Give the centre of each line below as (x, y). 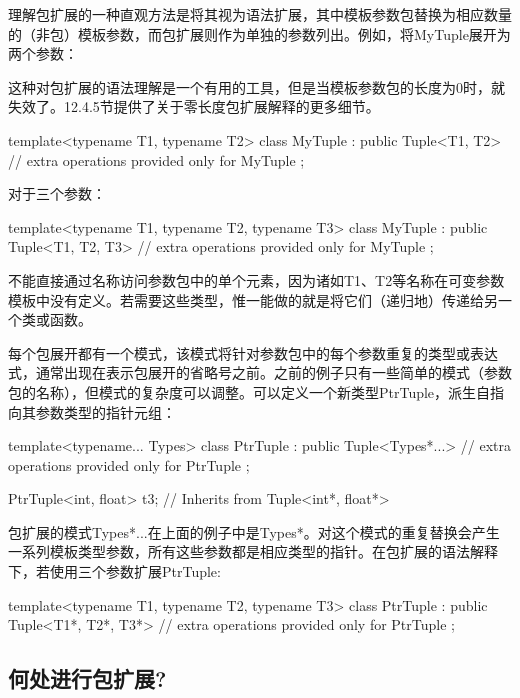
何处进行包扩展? (87, 678)
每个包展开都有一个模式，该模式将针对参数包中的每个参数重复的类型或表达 (253, 352)
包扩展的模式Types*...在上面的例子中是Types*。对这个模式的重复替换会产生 (254, 531)
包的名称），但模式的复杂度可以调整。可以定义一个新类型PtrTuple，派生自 (249, 391)
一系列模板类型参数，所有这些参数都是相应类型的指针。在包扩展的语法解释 (253, 551)
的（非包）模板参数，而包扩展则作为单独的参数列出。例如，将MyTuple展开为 (259, 33)
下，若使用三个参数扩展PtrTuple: (114, 571)
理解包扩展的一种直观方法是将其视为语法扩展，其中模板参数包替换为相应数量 (260, 14)
